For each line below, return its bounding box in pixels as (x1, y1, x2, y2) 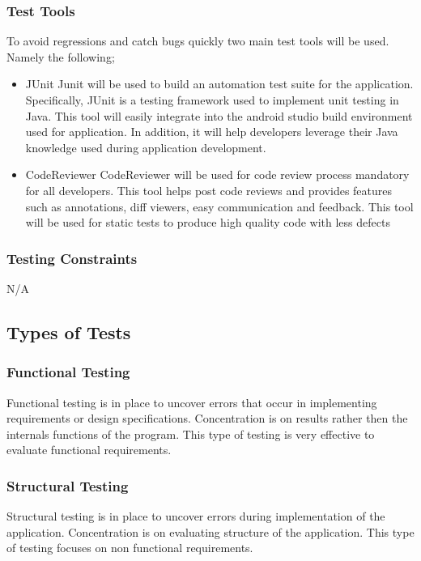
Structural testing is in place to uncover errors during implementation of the (6, 508, 385, 525)
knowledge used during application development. (25, 138, 266, 155)
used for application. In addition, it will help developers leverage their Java (25, 123, 398, 140)
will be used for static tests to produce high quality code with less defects (25, 214, 390, 231)
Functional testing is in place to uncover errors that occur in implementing (6, 393, 377, 410)
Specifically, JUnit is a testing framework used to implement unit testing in (25, 91, 399, 108)
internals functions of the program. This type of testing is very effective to (6, 425, 375, 442)
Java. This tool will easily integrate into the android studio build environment (25, 107, 413, 124)
